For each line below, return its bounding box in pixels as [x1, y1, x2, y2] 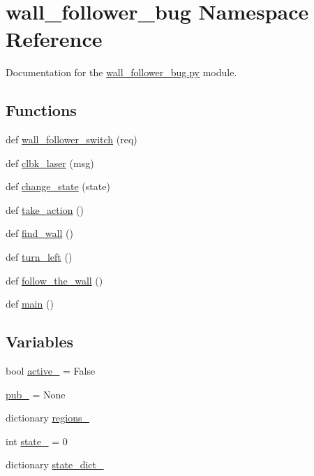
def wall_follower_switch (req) [6, 132, 137, 147]
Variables [6, 331, 74, 352]
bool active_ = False [6, 363, 96, 378]
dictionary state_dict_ [6, 457, 104, 472]
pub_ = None [6, 387, 66, 401]
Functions [6, 99, 77, 121]
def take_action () [6, 202, 84, 217]
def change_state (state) [6, 179, 110, 194]
